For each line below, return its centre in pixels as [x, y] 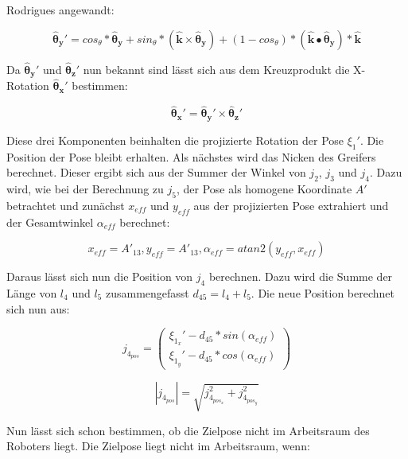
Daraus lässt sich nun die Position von [100, 276]
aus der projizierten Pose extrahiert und [291, 205]
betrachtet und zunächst [66, 205]
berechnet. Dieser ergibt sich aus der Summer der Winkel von [156, 172]
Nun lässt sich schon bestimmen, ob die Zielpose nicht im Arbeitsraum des [188, 430]
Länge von [32, 292]
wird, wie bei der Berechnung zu [85, 188]
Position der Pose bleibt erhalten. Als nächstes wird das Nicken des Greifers [191, 156]
